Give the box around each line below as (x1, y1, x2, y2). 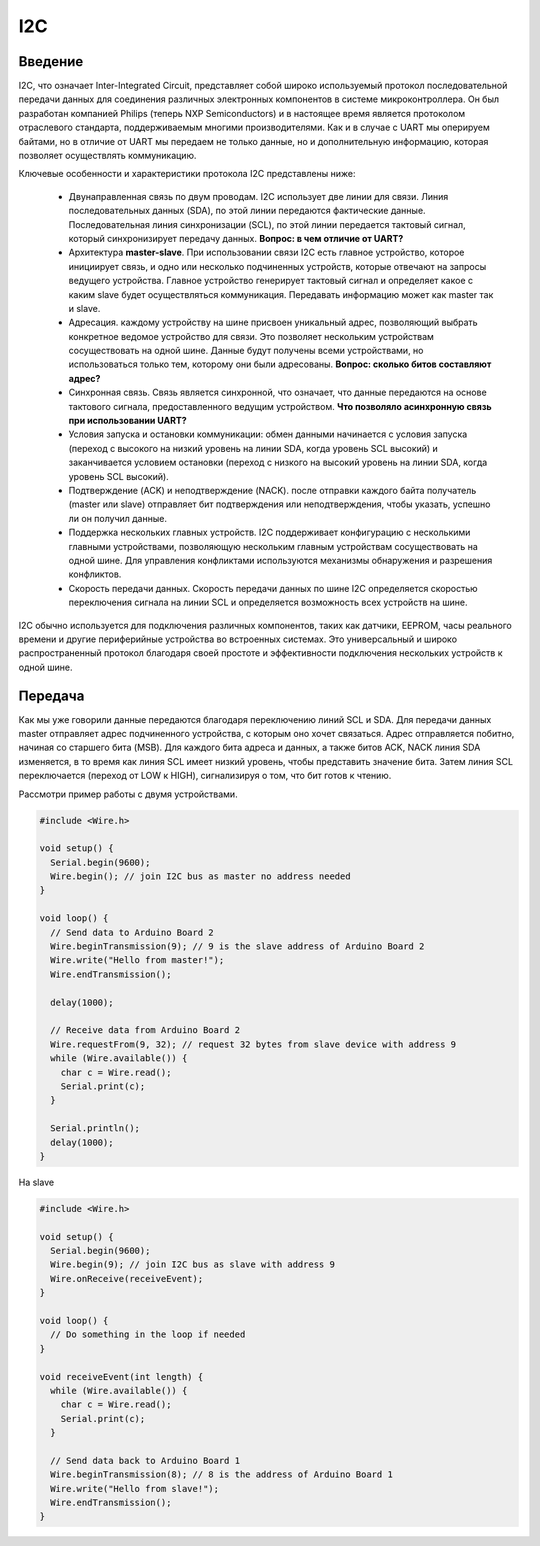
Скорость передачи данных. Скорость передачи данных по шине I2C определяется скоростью (68, 582, 479, 594)
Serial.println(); (50, 1123, 140, 1134)
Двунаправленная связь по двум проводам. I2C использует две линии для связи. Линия (68, 190, 449, 202)
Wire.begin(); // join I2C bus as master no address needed (50, 871, 351, 882)
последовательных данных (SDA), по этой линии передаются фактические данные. (68, 205, 426, 217)
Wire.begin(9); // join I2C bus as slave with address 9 (50, 1259, 335, 1270)
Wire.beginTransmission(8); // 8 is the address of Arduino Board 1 (50, 1469, 394, 1480)
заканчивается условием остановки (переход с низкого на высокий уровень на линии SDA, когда (68, 456, 488, 469)
